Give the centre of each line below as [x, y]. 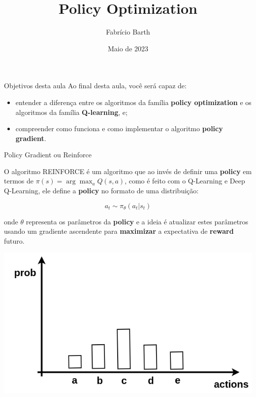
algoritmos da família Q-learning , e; [71, 112]
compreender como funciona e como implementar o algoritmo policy [119, 128]
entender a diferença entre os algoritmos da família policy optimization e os [133, 102]
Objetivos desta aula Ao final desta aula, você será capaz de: [95, 86]
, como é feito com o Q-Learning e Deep [185, 181]
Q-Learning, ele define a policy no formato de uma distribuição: [101, 191]
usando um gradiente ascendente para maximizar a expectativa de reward [119, 231]
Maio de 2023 [128, 48]
